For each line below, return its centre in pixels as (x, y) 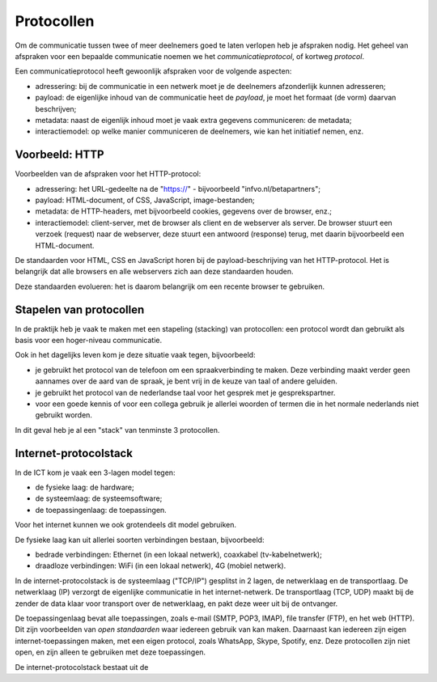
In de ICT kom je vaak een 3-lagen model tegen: (95, 472)
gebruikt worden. (64, 415)
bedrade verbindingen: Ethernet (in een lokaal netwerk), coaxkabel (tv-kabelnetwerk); (179, 554)
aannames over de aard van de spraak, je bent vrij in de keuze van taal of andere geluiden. (186, 381)
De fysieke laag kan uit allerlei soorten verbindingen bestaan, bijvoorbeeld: (140, 540)
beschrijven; (56, 108)
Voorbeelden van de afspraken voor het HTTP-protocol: (108, 174)
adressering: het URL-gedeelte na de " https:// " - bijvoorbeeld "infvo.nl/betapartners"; (178, 189)
